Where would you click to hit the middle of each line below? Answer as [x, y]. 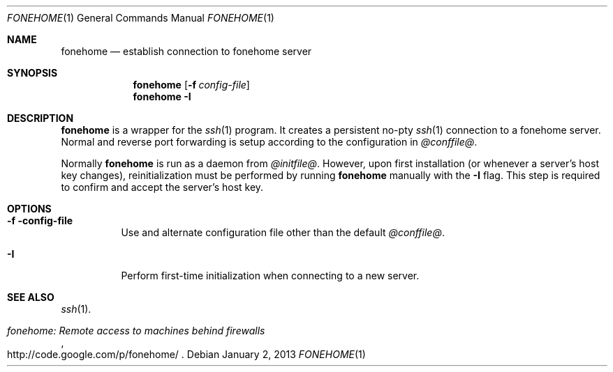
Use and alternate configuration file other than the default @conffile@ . [283, 232]
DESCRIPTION [40, 118]
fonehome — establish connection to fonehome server [186, 51]
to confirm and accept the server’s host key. [162, 187]
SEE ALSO [31, 297]
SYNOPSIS [32, 73]
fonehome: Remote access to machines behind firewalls [136, 331]
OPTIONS [29, 209]
